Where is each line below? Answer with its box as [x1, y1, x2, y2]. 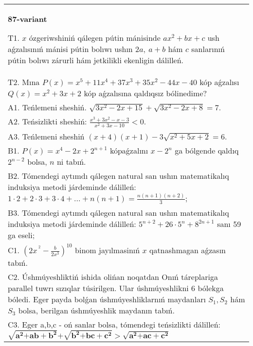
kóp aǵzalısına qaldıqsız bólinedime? [84, 87, 207, 99]
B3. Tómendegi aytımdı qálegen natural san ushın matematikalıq [8, 207, 229, 218]
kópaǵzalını [109, 145, 148, 156]
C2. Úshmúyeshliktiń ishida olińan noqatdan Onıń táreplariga [8, 271, 218, 282]
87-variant [8, 13, 47, 24]
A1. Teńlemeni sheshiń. [8, 102, 87, 113]
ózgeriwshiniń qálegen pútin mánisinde [29, 32, 161, 43]
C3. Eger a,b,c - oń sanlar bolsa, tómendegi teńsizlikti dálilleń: [8, 318, 221, 330]
